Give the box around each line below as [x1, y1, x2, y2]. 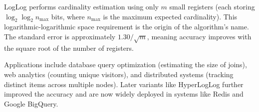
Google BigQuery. [4, 98, 58, 109]
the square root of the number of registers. [4, 42, 134, 53]
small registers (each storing [169, 1, 255, 11]
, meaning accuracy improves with [147, 31, 252, 41]
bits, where [51, 11, 85, 21]
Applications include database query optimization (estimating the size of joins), [4, 59, 247, 70]
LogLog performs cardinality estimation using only [4, 1, 159, 11]
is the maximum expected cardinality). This [103, 11, 238, 21]
